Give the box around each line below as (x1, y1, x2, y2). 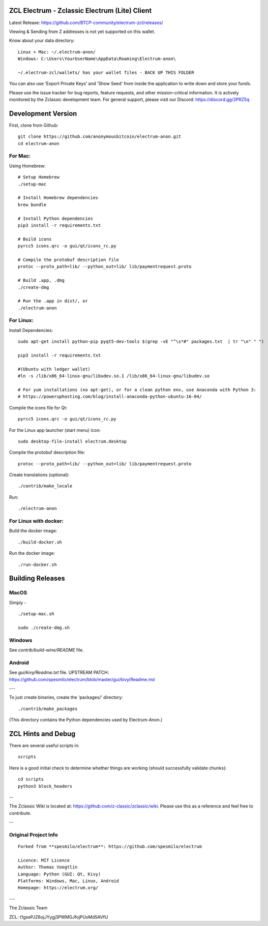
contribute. (9, 810, 31, 816)
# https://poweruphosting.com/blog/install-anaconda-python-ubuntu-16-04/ (18, 394, 202, 399)
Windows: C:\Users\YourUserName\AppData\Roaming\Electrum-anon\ (18, 56, 177, 61)
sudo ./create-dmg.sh (18, 625, 70, 630)
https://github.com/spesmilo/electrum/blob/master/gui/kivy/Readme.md (9, 676, 155, 682)
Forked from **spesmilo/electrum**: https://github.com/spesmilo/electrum (18, 844, 202, 849)
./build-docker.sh (18, 539, 62, 545)
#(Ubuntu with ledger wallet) (18, 366, 91, 372)
